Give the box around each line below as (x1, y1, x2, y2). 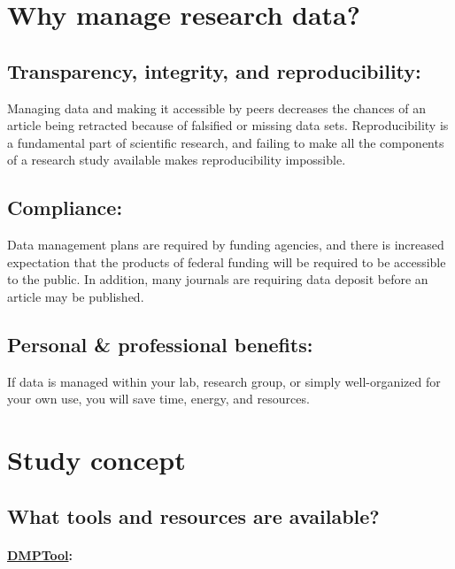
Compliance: (7, 194, 123, 221)
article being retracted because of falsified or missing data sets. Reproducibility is (7, 116, 449, 135)
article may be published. (7, 287, 144, 305)
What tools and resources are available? (7, 502, 380, 529)
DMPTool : (7, 545, 73, 564)
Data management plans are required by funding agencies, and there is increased (7, 235, 444, 254)
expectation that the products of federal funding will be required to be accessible (7, 252, 446, 271)
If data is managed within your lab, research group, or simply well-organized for (7, 372, 441, 390)
